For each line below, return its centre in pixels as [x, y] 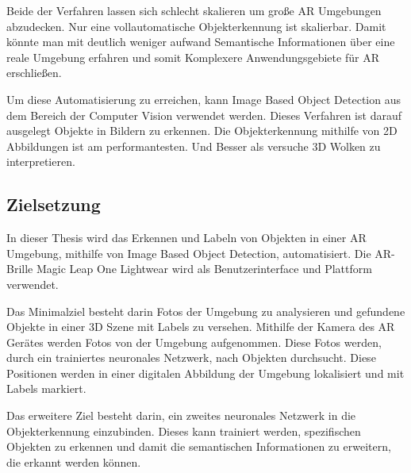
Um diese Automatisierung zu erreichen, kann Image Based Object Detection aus [204, 99]
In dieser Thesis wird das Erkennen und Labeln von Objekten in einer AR [186, 238]
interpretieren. [41, 162]
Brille [20, 269]
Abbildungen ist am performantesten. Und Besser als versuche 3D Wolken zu [194, 146]
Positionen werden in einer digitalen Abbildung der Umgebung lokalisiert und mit [205, 373]
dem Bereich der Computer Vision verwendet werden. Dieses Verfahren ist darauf [204, 115]
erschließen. [34, 73]
